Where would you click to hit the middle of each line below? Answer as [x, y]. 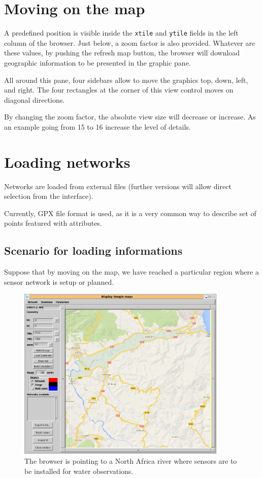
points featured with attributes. [53, 223]
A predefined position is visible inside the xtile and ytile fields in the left [121, 33]
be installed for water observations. [79, 471]
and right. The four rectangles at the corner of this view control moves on [119, 90]
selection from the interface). [49, 196]
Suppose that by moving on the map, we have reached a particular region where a [131, 272]
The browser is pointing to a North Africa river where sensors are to [131, 461]
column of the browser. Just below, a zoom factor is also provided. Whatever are [130, 42]
